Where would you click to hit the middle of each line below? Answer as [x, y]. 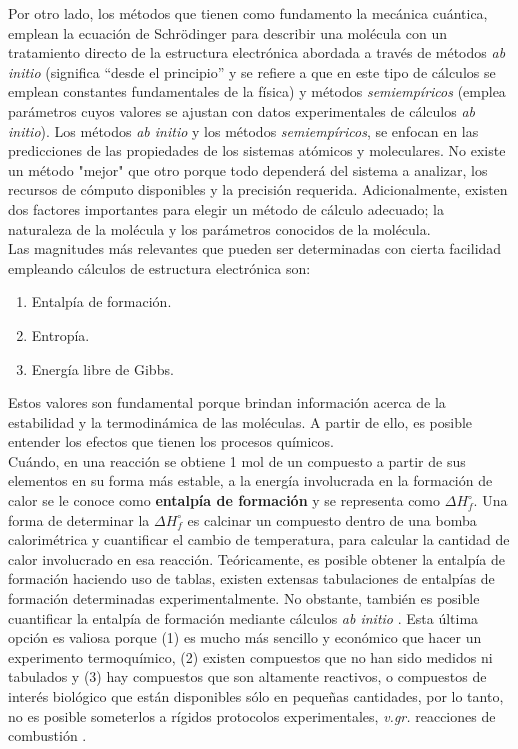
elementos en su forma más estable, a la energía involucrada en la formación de [250, 480]
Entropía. [60, 334]
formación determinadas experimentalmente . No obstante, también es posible [244, 598]
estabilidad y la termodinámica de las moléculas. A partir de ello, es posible [240, 421]
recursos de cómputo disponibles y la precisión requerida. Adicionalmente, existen [258, 189]
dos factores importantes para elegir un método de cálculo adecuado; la [226, 208]
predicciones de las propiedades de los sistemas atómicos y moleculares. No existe [257, 150]
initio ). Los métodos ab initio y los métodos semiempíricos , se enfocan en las [243, 130]
